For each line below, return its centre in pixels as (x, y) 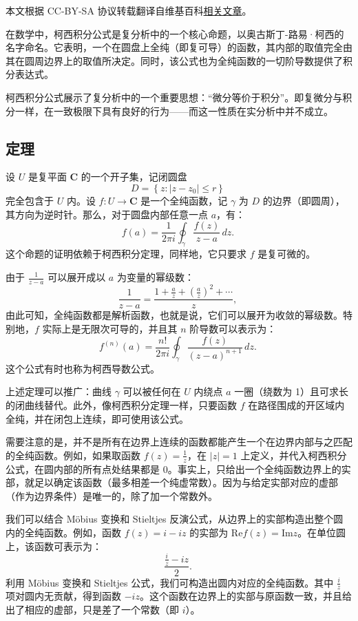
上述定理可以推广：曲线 (59, 391)
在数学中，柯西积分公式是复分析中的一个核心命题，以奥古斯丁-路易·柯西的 (175, 33)
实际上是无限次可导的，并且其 (110, 328)
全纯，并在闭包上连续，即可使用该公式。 (97, 418)
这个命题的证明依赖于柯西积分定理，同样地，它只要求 (126, 254)
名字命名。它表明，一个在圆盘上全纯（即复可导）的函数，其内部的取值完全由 (179, 47)
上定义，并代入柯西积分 (294, 455)
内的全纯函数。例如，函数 (63, 532)
